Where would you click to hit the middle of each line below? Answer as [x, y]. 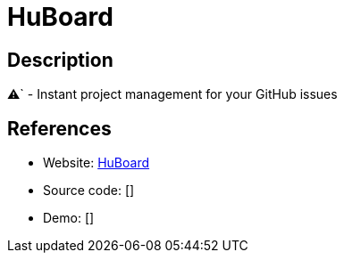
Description [60, 60]
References [59, 128]
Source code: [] [89, 191]
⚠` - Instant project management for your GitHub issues [172, 94]
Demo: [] [69, 218]
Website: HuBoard [96, 163]
